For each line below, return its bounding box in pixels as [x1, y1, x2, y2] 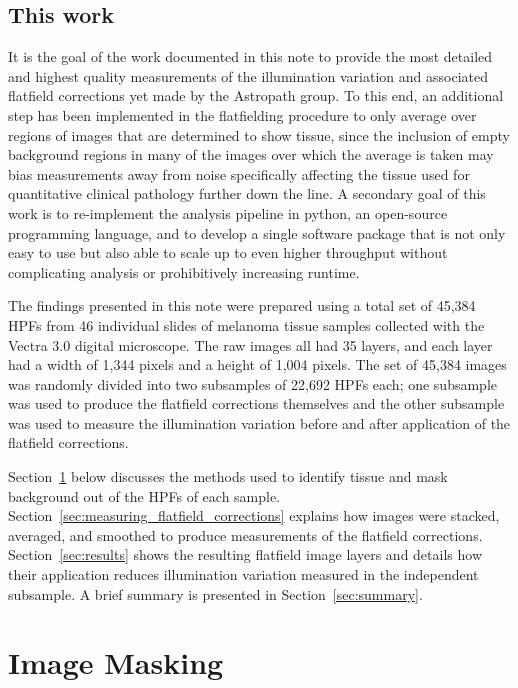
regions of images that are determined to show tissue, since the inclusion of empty [8, 124, 510, 145]
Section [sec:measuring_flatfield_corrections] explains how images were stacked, [8, 505, 500, 526]
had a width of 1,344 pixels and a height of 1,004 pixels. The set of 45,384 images [8, 354, 507, 375]
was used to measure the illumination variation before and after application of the [8, 412, 511, 433]
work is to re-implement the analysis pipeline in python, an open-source [8, 202, 448, 223]
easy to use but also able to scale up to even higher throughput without [8, 242, 448, 263]
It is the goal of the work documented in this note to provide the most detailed [8, 46, 493, 67]
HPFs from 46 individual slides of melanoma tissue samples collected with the [8, 314, 485, 335]
